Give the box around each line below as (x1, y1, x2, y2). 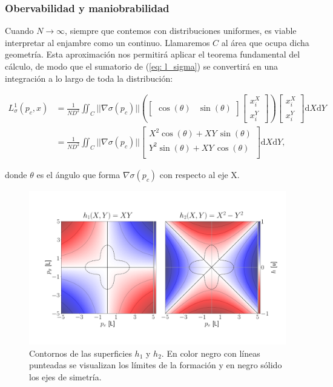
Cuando (5, 24, 34, 37)
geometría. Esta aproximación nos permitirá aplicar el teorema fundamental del (5, 48, 300, 61)
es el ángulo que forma (36, 168, 120, 180)
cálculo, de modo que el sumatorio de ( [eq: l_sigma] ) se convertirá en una (5, 60, 279, 72)
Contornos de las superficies (29, 346, 132, 359)
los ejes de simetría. (29, 370, 102, 383)
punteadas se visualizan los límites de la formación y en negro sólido (29, 359, 282, 371)
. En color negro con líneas (161, 346, 260, 359)
